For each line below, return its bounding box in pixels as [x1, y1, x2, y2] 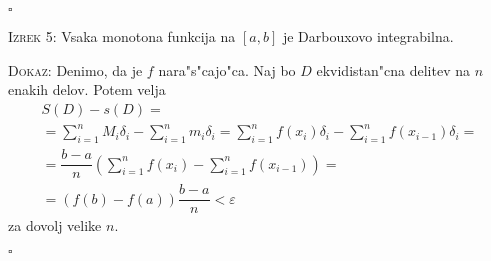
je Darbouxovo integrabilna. [282, 26, 454, 46]
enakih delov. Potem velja [8, 79, 166, 100]
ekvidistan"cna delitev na [316, 59, 470, 80]
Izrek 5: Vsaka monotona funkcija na [8, 26, 236, 46]
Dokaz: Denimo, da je [8, 59, 143, 80]
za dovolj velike [8, 215, 102, 236]
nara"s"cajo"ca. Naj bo [158, 59, 296, 80]
